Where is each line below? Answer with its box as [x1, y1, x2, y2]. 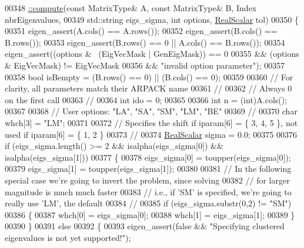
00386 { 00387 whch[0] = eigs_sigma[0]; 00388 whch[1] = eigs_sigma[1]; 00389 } [5, 208, 295, 220]
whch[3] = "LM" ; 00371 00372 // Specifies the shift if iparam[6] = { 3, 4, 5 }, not [5, 116, 298, 128]
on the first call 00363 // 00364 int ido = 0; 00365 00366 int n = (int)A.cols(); [5, 93, 288, 106]
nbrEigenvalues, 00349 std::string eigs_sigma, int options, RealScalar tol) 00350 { [5, 13, 299, 25]
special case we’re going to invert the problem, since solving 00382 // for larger [5, 174, 290, 186]
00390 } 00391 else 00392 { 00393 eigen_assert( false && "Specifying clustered [5, 220, 285, 232]
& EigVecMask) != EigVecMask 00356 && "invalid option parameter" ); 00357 [5, 59, 285, 71]
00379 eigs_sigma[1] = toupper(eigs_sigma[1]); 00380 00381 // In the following [5, 162, 292, 175]
